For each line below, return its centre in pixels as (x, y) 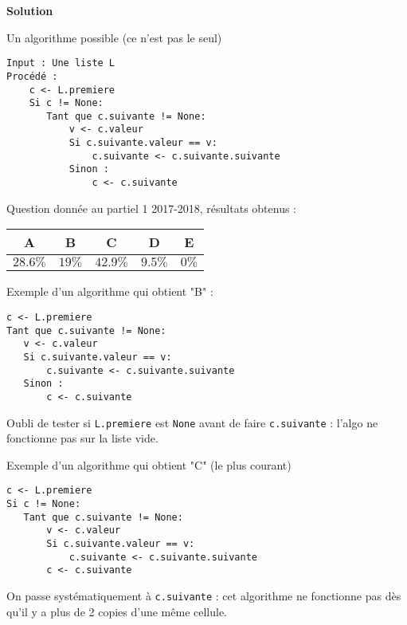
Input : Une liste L (61, 63)
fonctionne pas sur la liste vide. (82, 438)
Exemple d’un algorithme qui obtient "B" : (110, 291)
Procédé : (32, 76)
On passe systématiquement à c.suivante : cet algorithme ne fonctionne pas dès (204, 595)
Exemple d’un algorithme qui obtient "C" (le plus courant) (149, 464)
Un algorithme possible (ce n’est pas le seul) (114, 37)
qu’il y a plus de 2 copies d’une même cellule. (117, 611)
